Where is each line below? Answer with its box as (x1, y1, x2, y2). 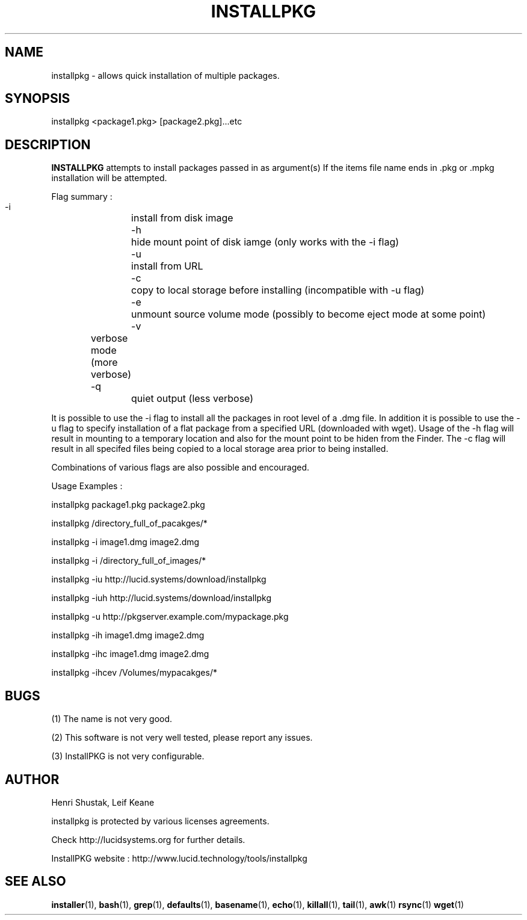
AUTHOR (5, 771, 60, 787)
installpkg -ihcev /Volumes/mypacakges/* (51, 667, 217, 678)
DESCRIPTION (5, 137, 91, 152)
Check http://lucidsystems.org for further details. (51, 834, 245, 845)
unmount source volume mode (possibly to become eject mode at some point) (131, 308, 486, 321)
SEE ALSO (5, 874, 66, 889)
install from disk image (131, 212, 233, 224)
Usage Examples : (51, 481, 123, 492)
